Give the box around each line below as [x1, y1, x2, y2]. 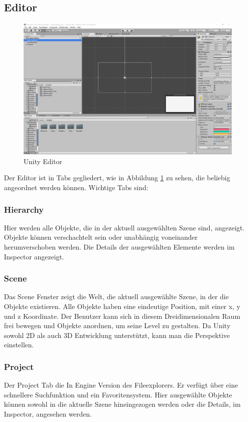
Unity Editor [24, 156, 62, 166]
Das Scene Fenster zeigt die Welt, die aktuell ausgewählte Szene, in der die [4, 291, 229, 302]
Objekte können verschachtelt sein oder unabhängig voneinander [4, 232, 198, 242]
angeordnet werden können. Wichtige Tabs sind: [4, 182, 148, 193]
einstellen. [4, 339, 34, 350]
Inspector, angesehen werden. [4, 409, 92, 419]
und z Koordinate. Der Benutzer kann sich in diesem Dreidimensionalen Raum [4, 310, 241, 321]
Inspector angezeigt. [4, 251, 64, 261]
